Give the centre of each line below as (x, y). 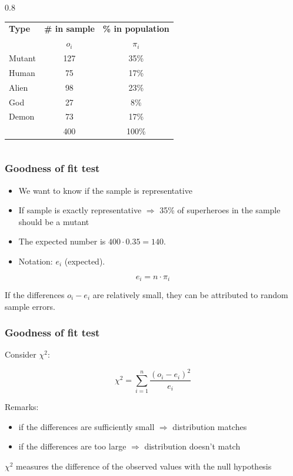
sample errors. (30, 306)
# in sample (69, 29)
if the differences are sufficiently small (86, 426)
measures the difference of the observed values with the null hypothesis (144, 466)
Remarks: (22, 407)
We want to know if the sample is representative (105, 190)
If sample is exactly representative (80, 210)
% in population (136, 29)
